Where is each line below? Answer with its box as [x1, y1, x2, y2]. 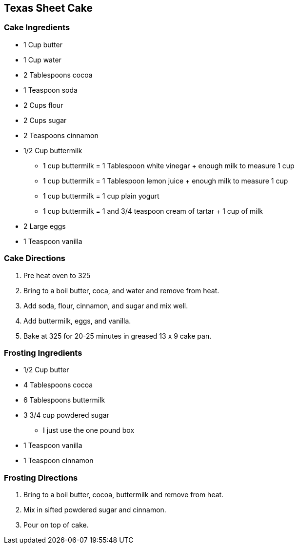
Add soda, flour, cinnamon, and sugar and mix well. [23, 301, 188, 310]
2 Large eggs [23, 222, 66, 230]
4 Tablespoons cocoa [23, 381, 93, 389]
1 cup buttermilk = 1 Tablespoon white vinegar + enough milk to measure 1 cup [43, 161, 295, 170]
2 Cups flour [23, 101, 63, 109]
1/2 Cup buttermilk [23, 146, 82, 155]
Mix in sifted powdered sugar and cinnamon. [23, 506, 166, 514]
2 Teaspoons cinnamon [23, 131, 99, 140]
